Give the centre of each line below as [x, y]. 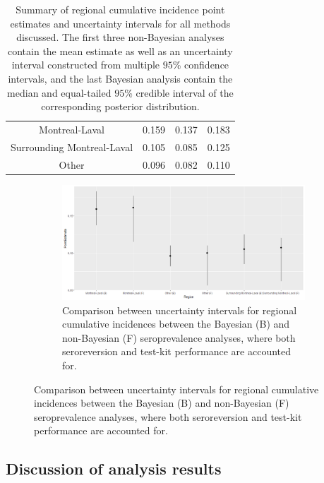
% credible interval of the [179, 92]
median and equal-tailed [59, 92]
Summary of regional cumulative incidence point [120, 9]
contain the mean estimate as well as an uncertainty [120, 50]
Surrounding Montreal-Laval [72, 147]
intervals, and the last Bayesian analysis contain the [120, 78]
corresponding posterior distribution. [120, 106]
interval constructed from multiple [86, 65]
